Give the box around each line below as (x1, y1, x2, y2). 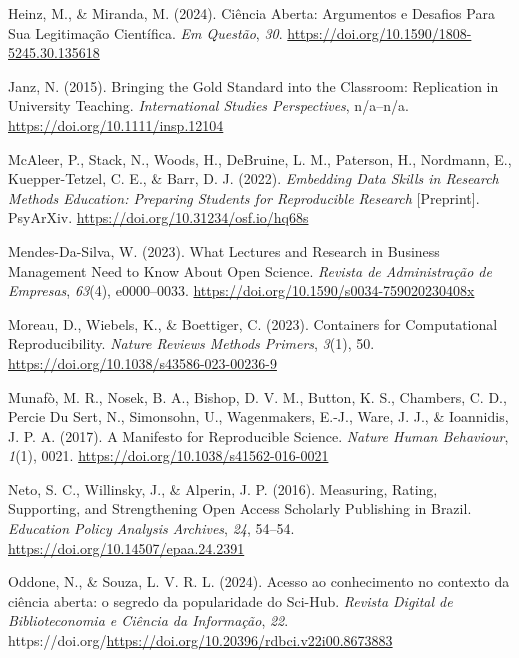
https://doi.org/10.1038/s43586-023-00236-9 (8, 352, 277, 373)
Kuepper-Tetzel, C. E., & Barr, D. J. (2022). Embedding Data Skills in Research (8, 168, 499, 189)
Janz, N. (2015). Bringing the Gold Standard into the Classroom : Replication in (8, 75, 499, 96)
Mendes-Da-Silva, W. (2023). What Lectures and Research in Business (8, 240, 440, 261)
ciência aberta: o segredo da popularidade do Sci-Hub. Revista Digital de (8, 590, 453, 611)
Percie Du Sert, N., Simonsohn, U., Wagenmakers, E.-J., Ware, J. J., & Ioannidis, (8, 406, 509, 427)
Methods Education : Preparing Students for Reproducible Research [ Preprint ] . (8, 187, 480, 208)
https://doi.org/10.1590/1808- (287, 22, 472, 43)
